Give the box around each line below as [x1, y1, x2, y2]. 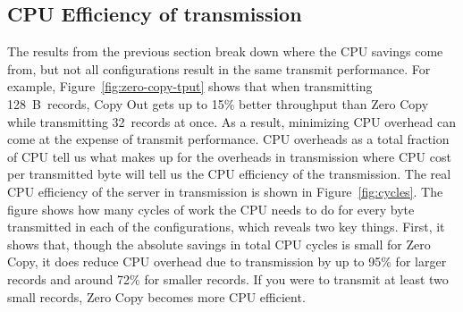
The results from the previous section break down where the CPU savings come [7, 42, 443, 61]
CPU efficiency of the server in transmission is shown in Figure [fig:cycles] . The [7, 181, 443, 200]
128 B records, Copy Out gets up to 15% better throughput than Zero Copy [7, 94, 429, 113]
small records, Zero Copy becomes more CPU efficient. [7, 287, 306, 306]
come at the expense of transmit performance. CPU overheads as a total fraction [7, 130, 450, 148]
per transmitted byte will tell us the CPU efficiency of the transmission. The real [7, 164, 451, 183]
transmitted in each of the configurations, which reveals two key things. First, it [7, 217, 445, 236]
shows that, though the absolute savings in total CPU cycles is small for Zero [7, 234, 431, 253]
